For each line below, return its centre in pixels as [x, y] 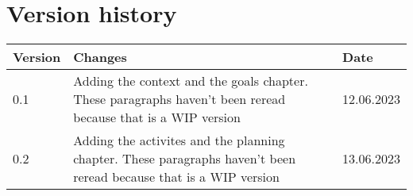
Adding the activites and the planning [179, 140]
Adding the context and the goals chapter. [191, 81]
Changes [100, 57]
